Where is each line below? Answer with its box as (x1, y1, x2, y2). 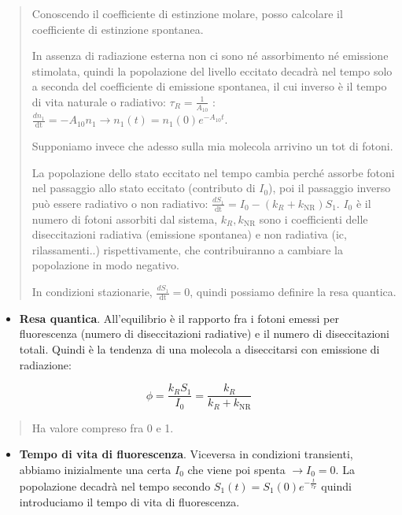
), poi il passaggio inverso (268, 180, 391, 196)
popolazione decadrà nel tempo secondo (19, 477, 211, 494)
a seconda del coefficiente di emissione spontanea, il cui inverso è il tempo (31, 78, 387, 94)
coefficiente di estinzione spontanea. (31, 20, 204, 37)
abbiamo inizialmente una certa (19, 461, 171, 477)
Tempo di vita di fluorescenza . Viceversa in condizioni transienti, (19, 446, 353, 462)
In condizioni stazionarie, (31, 283, 153, 300)
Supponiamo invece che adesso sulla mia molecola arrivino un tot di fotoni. (31, 138, 393, 154)
